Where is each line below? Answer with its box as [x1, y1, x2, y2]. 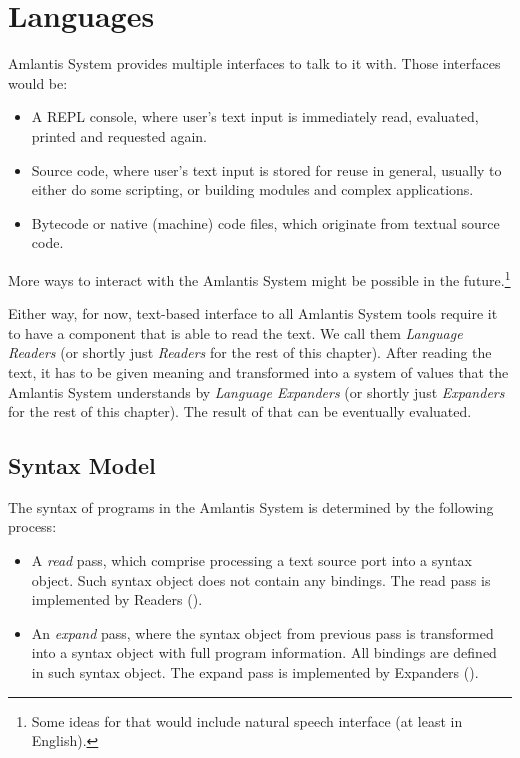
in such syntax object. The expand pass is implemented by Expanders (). [31, 662, 479, 683]
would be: [8, 72, 68, 93]
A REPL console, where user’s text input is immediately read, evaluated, [31, 106, 479, 127]
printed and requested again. [31, 125, 207, 146]
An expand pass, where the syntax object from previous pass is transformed [31, 622, 494, 643]
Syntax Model [8, 450, 156, 481]
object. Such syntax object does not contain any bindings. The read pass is [31, 569, 491, 590]
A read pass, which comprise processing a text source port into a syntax [31, 550, 472, 571]
